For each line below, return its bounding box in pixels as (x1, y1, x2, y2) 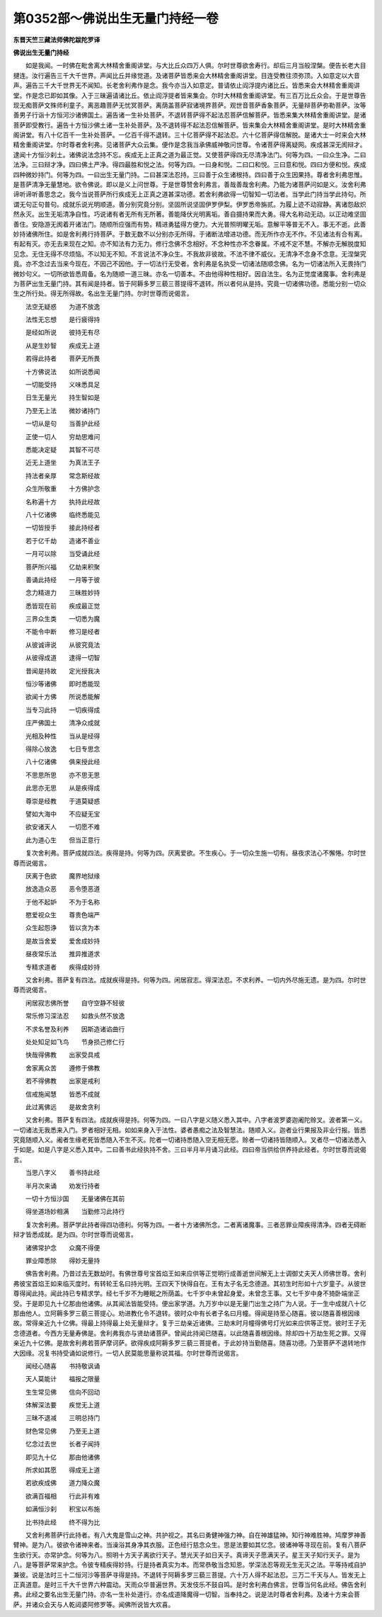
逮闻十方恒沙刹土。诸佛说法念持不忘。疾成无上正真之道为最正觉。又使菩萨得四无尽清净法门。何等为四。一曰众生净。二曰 (13, 150, 366, 159)
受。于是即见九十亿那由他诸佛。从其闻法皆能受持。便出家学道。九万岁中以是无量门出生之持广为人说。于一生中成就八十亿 (13, 1299, 366, 1307)
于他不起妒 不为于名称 (25, 897, 100, 906)
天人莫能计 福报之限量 (25, 1375, 100, 1383)
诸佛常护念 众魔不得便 (25, 1243, 100, 1252)
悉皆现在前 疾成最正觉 (25, 601, 100, 610)
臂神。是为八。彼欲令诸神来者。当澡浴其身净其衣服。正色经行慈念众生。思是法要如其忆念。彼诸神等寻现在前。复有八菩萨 (13, 1541, 366, 1549)
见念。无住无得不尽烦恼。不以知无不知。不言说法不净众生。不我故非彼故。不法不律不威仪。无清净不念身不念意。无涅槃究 (13, 249, 366, 258)
